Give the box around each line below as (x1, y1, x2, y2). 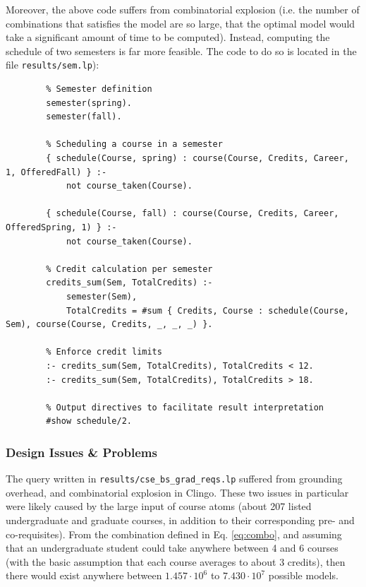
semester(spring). (46, 97, 132, 108)
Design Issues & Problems (6, 443, 157, 461)
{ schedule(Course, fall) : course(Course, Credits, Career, (46, 208, 339, 219)
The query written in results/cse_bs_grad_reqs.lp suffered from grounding (6, 471, 343, 486)
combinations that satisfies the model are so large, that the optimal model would (6, 16, 355, 30)
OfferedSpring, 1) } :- (6, 222, 117, 232)
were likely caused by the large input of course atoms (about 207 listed (6, 499, 312, 514)
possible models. (268, 568, 338, 583)
